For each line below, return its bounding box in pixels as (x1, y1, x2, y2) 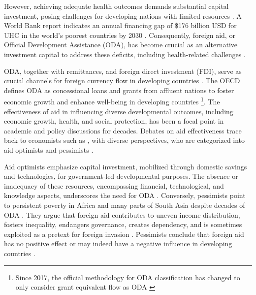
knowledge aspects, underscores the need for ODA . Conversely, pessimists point (4, 190, 246, 200)
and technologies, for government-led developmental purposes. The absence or (4, 171, 238, 181)
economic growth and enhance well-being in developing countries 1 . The (4, 95, 220, 106)
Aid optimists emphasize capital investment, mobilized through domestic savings (4, 161, 247, 171)
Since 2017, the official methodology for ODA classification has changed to (15, 272, 240, 282)
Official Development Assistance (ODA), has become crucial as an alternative (4, 39, 238, 50)
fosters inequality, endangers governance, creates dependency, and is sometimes (4, 219, 242, 229)
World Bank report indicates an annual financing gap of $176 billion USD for (4, 20, 237, 31)
